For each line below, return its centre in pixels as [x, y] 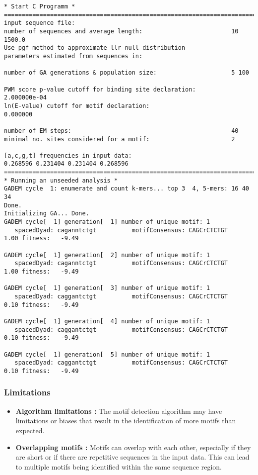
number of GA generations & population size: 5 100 [127, 73]
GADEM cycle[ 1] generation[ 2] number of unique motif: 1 [107, 255]
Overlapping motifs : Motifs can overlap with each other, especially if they [133, 447]
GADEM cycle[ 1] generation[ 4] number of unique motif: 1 [107, 321]
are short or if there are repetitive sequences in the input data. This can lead [132, 457]
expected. [30, 430]
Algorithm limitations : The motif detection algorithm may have [119, 411]
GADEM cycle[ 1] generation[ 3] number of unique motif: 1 [107, 288]
